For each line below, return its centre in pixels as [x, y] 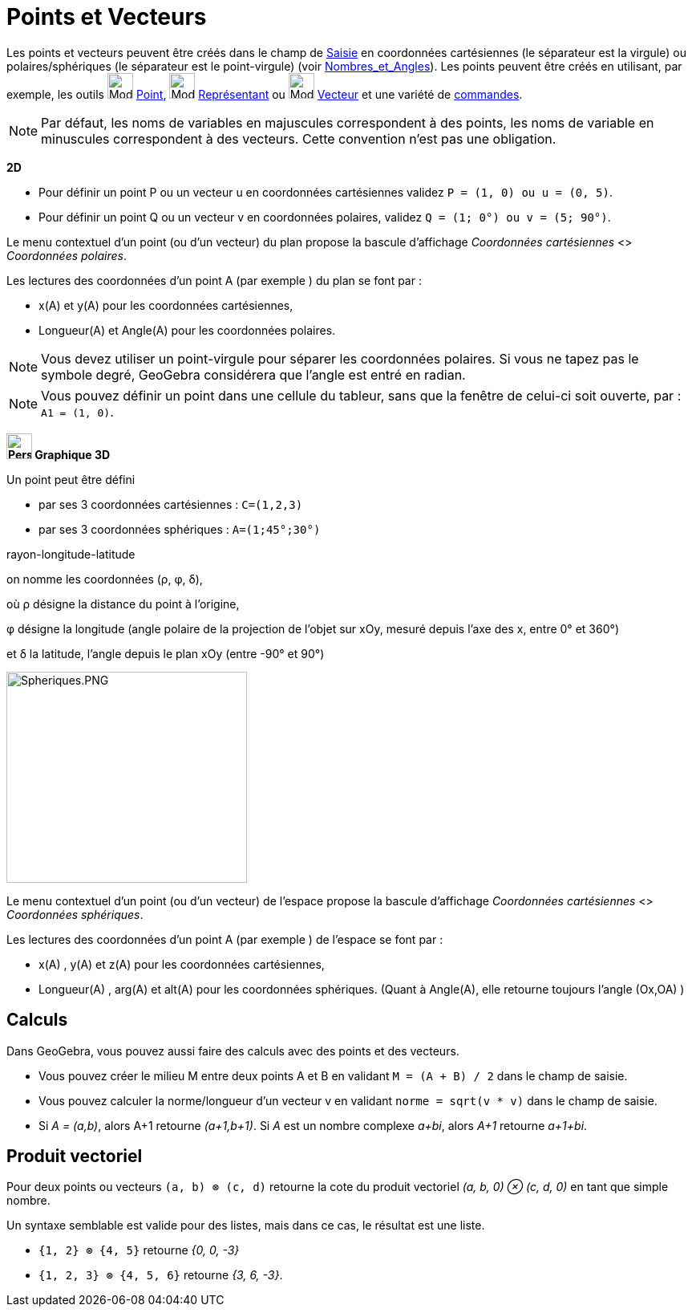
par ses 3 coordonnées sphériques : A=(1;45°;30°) [180, 529]
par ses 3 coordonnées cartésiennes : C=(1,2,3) [171, 504]
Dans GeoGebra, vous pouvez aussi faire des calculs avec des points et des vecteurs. [233, 1051]
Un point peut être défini [71, 479]
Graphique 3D [73, 454]
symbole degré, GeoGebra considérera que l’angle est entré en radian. [253, 374]
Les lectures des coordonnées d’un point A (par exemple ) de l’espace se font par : [225, 939]
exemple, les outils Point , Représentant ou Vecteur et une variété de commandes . [265, 94]
